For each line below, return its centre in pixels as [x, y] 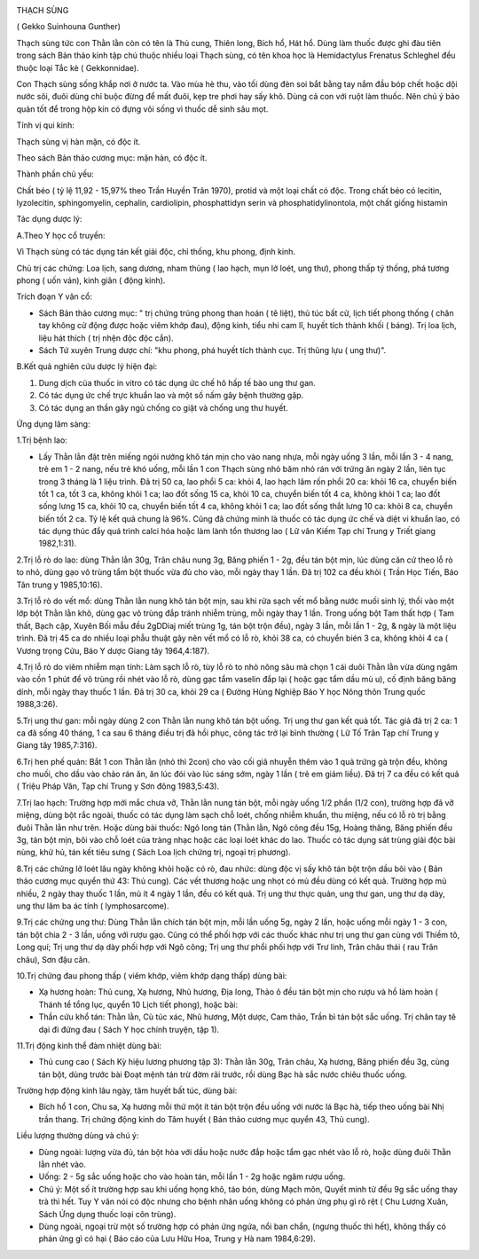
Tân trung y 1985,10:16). [59, 585]
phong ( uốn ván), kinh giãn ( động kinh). [91, 280]
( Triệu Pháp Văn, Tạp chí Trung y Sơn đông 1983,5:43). [118, 786]
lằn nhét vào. [62, 1165]
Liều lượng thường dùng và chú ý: [78, 1136]
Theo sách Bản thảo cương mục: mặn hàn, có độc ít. [112, 157]
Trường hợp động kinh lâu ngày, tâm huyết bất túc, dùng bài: [127, 1090]
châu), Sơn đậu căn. [53, 959]
